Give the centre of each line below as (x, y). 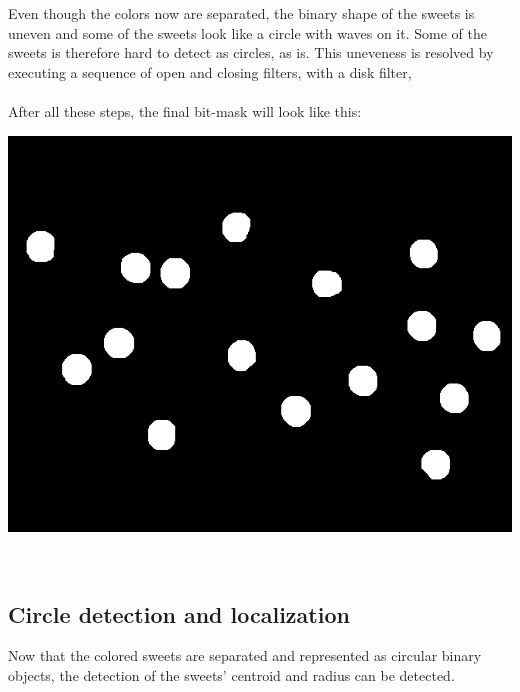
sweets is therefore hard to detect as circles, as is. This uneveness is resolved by (251, 52)
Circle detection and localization (179, 613)
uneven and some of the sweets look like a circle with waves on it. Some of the (247, 32)
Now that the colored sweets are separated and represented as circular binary (245, 655)
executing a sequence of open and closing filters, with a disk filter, (210, 71)
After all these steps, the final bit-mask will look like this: (185, 110)
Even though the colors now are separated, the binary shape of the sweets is (241, 13)
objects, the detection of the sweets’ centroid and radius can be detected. (231, 674)
